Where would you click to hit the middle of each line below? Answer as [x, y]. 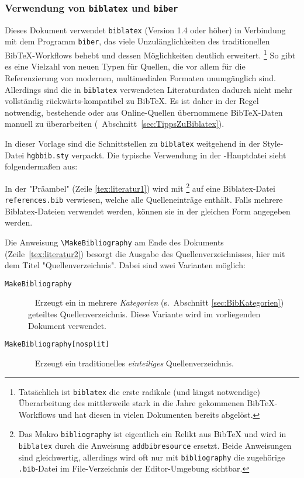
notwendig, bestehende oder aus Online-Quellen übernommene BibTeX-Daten [144, 112]
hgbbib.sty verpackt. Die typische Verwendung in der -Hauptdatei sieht [156, 155]
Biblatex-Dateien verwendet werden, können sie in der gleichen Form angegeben [148, 211]
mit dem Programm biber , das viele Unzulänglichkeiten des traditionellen [137, 41]
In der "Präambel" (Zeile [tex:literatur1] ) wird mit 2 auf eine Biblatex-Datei [140, 187]
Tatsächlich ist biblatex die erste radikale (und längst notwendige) [139, 391]
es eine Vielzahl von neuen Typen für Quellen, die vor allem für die [125, 66]
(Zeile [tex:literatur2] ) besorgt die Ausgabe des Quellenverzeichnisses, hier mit [145, 253]
